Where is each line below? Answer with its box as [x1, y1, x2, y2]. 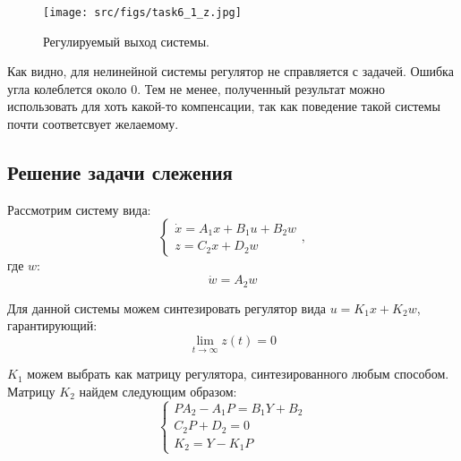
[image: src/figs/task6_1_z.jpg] [43, 6, 242, 19]
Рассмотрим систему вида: [7, 200, 151, 218]
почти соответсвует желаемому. [7, 115, 179, 133]
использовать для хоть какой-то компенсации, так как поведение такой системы [7, 97, 440, 115]
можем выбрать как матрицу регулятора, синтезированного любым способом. [27, 364, 449, 383]
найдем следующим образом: [79, 381, 237, 400]
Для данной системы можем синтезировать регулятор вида [7, 298, 326, 317]
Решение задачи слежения [7, 158, 233, 186]
